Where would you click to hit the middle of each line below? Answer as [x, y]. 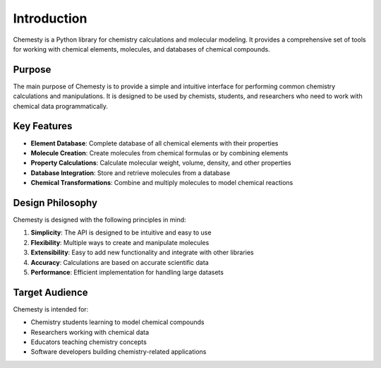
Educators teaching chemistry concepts [89, 342]
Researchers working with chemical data [90, 332]
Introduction [50, 18]
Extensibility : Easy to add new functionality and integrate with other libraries [142, 253]
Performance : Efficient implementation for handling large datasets [127, 272]
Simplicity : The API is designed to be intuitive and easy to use [121, 232]
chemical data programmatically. [61, 106]
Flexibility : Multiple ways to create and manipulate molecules [120, 242]
